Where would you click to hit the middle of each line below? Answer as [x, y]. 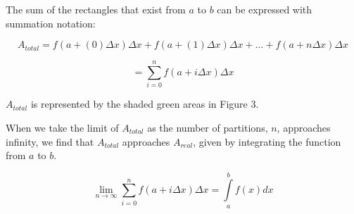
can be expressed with [265, 9]
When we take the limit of [62, 127]
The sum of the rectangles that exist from [96, 9]
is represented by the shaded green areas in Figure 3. [145, 104]
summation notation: [51, 23]
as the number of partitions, [208, 127]
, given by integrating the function [267, 141]
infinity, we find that [50, 141]
